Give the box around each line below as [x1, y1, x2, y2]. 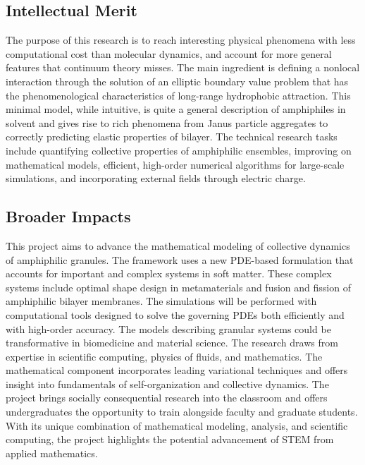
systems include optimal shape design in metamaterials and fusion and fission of [6, 279, 351, 294]
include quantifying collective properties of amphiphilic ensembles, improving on [6, 143, 352, 157]
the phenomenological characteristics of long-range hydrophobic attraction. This [6, 87, 351, 102]
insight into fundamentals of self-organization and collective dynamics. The [6, 376, 329, 391]
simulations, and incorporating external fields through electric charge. [6, 171, 306, 186]
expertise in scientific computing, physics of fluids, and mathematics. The [6, 349, 323, 363]
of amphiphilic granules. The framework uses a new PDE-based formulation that [6, 252, 354, 267]
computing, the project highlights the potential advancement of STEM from [6, 432, 334, 447]
